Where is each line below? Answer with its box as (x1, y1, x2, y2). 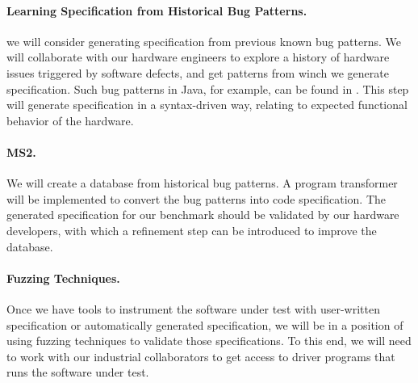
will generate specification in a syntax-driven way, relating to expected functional (6, 96, 408, 113)
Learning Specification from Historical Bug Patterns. (6, 2, 307, 19)
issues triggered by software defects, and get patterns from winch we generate (6, 64, 389, 81)
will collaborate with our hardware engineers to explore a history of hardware (6, 48, 390, 65)
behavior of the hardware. (6, 112, 134, 128)
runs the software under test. (6, 364, 149, 381)
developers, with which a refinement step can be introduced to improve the (6, 221, 377, 238)
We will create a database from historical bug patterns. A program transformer (6, 175, 398, 191)
